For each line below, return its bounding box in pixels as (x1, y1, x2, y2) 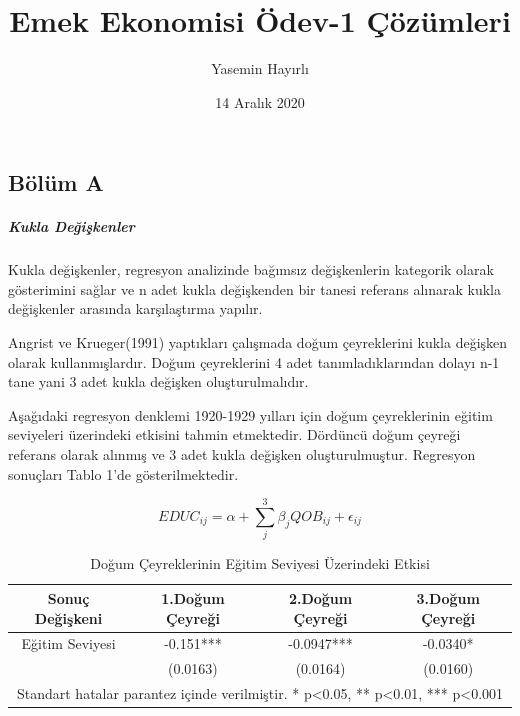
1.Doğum (161, 587, 225, 608)
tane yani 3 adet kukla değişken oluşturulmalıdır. (8, 371, 309, 392)
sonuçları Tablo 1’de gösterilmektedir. (8, 463, 239, 484)
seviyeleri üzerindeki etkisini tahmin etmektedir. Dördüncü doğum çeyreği (8, 424, 461, 445)
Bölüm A (8, 167, 104, 198)
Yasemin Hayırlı (211, 58, 309, 79)
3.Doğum (416, 587, 480, 608)
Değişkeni (34, 607, 103, 628)
